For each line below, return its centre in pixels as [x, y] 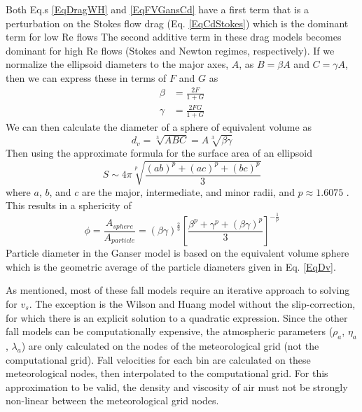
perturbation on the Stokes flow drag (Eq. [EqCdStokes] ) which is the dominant [177, 23]
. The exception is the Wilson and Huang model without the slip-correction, [192, 303]
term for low [32, 37]
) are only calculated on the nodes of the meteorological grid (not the [170, 345]
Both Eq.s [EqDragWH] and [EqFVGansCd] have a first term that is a [158, 9]
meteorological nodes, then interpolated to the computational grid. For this [167, 373]
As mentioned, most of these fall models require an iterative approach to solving [178, 290]
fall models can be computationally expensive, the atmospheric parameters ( [169, 331]
